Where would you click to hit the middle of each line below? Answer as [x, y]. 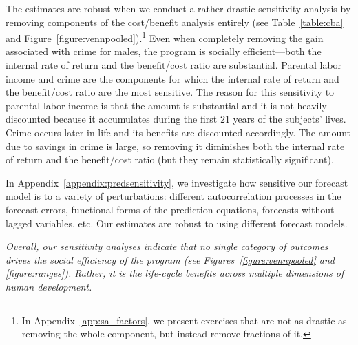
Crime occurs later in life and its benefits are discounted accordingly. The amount [178, 132]
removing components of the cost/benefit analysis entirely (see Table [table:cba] [175, 22]
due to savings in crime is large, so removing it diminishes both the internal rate [175, 146]
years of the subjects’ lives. [289, 119]
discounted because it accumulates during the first [112, 119]
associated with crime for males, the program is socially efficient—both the [164, 51]
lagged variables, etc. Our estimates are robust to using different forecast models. [177, 223]
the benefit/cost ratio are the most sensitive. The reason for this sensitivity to [170, 92]
